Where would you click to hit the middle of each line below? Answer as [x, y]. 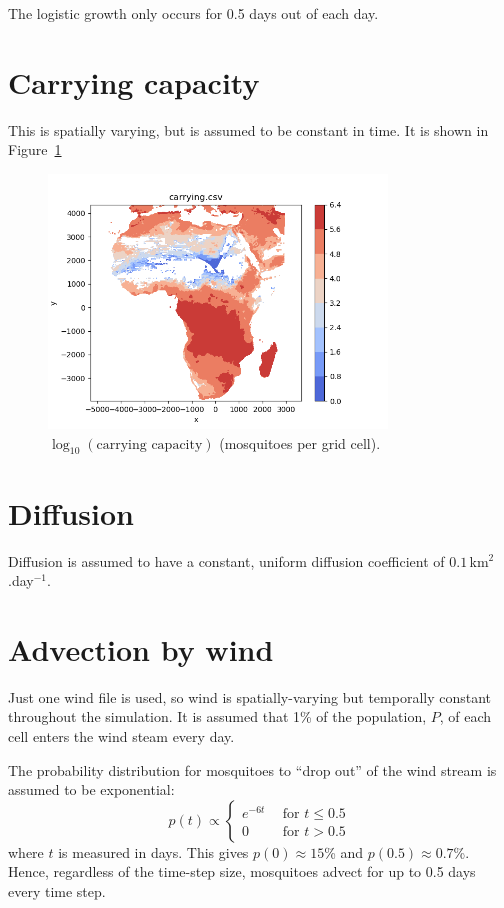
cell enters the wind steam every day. [121, 736]
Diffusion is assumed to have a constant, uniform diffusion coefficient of [226, 560]
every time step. [57, 891]
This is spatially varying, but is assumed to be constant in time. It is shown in [248, 129]
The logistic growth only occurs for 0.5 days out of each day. [193, 13]
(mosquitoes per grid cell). [300, 442]
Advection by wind [141, 648]
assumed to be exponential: [91, 789]
